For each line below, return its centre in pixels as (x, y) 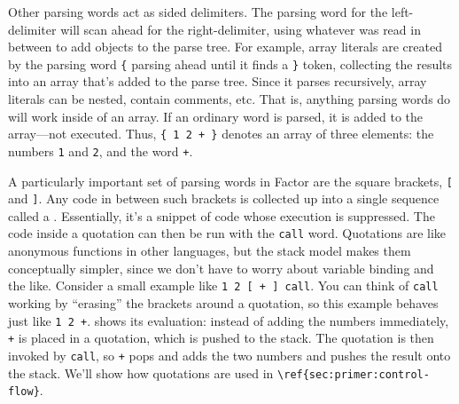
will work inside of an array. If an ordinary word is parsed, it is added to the (216, 116)
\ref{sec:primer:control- (354, 374)
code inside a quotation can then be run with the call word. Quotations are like (227, 233)
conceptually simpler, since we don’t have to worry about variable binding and (221, 268)
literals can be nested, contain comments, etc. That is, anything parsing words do (229, 99)
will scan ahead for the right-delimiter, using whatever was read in (241, 29)
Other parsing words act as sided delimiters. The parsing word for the (198, 12)
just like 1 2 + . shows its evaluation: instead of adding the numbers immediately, (229, 320)
